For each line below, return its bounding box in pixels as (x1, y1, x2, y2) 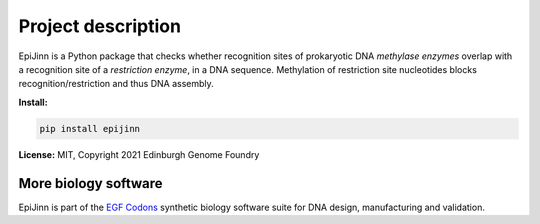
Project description (18, 15, 182, 37)
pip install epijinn (39, 123, 140, 134)
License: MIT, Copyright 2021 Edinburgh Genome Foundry (18, 148, 260, 160)
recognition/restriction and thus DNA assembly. (18, 78, 214, 90)
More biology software (18, 175, 164, 192)
